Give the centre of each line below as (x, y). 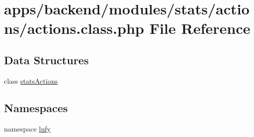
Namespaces (36, 107)
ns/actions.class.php (74, 28)
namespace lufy (27, 128)
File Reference (200, 28)
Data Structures (46, 60)
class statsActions (31, 80)
